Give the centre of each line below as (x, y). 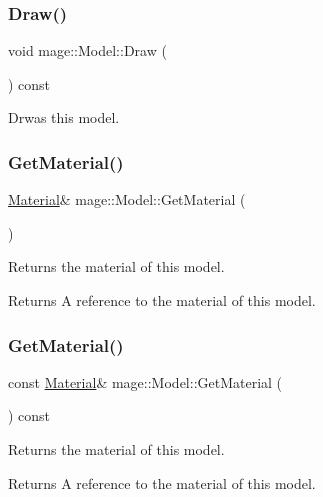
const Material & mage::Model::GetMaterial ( (145, 381)
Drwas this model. (64, 117)
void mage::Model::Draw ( (87, 50)
